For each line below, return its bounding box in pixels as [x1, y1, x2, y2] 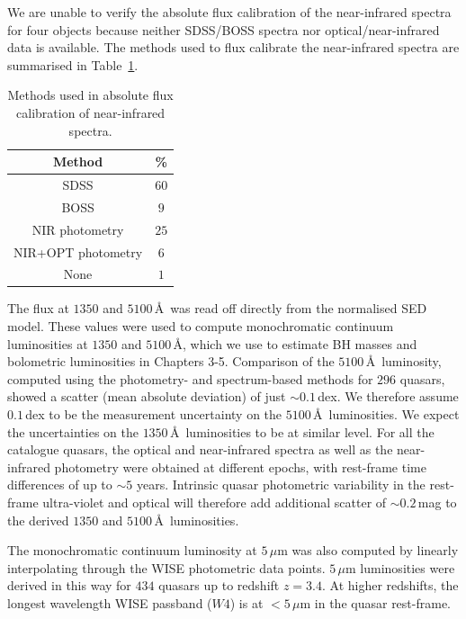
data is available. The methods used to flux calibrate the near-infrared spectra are [7, 38, 460, 57]
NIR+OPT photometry [13, 242, 143, 261]
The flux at [7, 299, 69, 318]
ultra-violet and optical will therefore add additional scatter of [42, 493, 387, 511]
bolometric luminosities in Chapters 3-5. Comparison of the [7, 352, 335, 371]
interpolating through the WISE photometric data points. [7, 558, 326, 577]
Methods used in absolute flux [7, 85, 174, 104]
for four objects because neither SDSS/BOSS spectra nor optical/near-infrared [7, 20, 440, 39]
